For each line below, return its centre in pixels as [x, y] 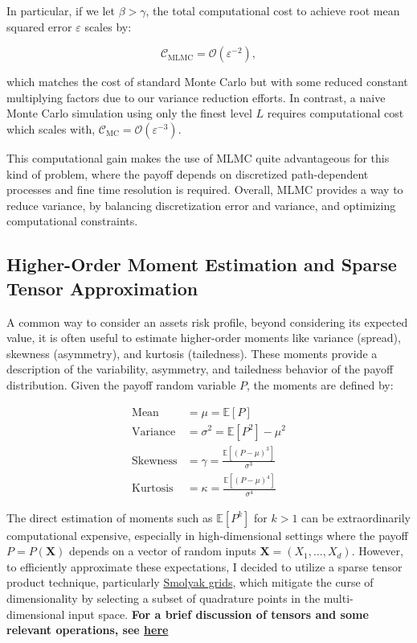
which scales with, [51, 128]
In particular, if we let [61, 10]
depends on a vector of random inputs [162, 551]
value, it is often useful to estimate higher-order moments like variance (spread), [204, 338]
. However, [377, 551]
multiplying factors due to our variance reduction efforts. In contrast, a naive [196, 97]
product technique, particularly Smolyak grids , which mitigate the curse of [190, 582]
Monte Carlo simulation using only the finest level [129, 113]
